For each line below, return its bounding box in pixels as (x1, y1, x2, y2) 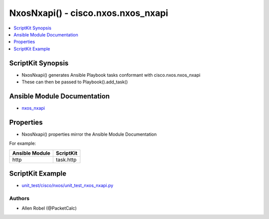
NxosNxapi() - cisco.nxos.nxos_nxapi (9, 7, 168, 18)
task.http (55, 156, 77, 163)
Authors (9, 195, 30, 202)
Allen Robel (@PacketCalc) (21, 205, 77, 212)
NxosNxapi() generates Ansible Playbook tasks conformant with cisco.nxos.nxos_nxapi (21, 72, 201, 78)
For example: (9, 140, 36, 147)
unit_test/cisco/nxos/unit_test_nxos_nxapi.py (21, 183, 114, 189)
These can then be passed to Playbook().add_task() (21, 79, 128, 85)
